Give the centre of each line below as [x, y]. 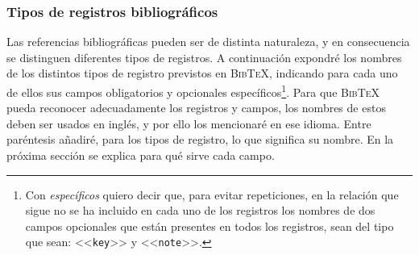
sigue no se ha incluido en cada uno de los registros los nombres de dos [200, 210]
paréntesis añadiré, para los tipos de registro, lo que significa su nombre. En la [200, 139]
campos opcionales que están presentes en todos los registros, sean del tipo [209, 226]
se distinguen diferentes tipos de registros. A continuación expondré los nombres [204, 57]
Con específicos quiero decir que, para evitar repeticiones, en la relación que [212, 194]
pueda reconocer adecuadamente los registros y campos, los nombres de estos [196, 108]
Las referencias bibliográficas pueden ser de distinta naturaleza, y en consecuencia [208, 42]
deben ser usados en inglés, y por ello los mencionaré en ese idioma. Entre [189, 123]
